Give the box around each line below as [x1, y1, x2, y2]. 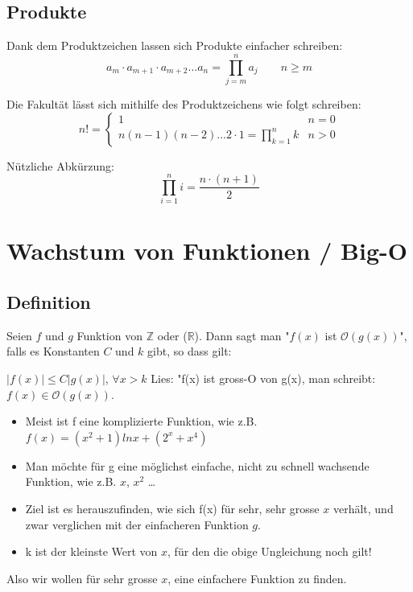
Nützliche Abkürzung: [6, 157, 114, 174]
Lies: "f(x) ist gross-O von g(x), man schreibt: [151, 370, 376, 386]
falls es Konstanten [6, 343, 100, 360]
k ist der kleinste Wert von [25, 543, 158, 560]
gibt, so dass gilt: [147, 343, 232, 360]
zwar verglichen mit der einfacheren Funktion [25, 516, 249, 532]
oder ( [157, 327, 188, 343]
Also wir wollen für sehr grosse [6, 569, 158, 586]
